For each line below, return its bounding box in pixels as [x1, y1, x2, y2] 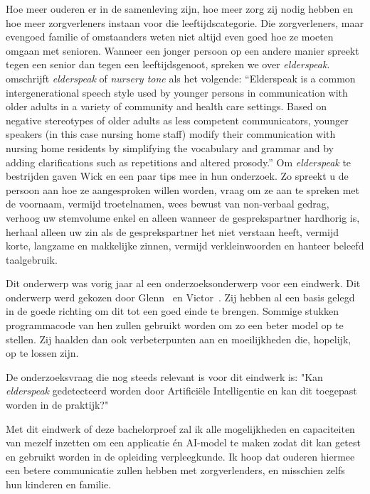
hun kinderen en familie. [6, 477, 112, 491]
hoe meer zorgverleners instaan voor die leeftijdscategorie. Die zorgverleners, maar [6, 15, 364, 30]
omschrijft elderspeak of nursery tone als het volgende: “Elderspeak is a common [6, 70, 356, 85]
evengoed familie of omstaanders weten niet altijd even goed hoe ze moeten [6, 29, 334, 44]
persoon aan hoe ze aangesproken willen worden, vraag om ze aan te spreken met [6, 182, 359, 197]
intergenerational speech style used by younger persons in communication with [6, 85, 348, 100]
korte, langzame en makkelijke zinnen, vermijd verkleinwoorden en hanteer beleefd [6, 238, 364, 253]
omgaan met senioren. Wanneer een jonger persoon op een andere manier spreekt [6, 43, 359, 58]
